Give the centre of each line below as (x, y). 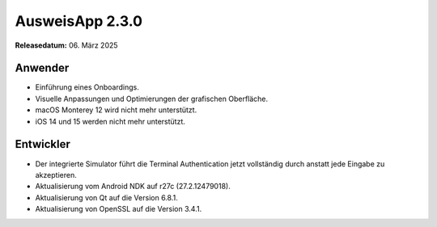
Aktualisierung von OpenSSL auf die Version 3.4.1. (119, 209)
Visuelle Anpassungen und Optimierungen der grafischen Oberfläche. (152, 99)
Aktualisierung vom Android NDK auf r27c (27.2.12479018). (133, 187)
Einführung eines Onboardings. (87, 87)
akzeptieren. (56, 174)
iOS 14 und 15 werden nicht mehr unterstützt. (110, 121)
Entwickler (42, 144)
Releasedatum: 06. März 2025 (66, 45)
